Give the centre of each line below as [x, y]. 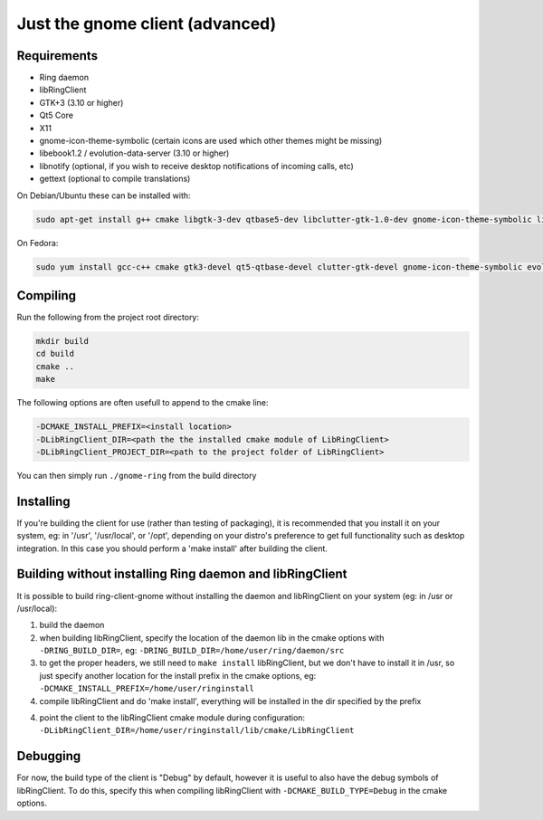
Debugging [49, 756]
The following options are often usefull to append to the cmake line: [143, 403]
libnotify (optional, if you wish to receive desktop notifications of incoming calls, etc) [197, 166]
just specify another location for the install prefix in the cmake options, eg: [178, 675]
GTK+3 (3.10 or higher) [81, 102]
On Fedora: [38, 243]
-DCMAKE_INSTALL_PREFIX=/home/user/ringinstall [147, 689]
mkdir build [62, 341]
